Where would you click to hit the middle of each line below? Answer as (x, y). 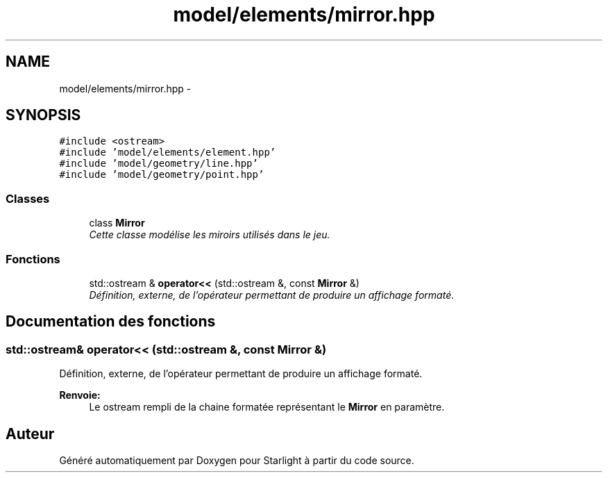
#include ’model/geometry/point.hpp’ (162, 175)
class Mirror (117, 223)
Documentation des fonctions (111, 322)
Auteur (30, 434)
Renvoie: (80, 395)
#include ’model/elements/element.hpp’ (168, 153)
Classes (28, 198)
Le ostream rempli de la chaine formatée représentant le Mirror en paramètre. (267, 407)
